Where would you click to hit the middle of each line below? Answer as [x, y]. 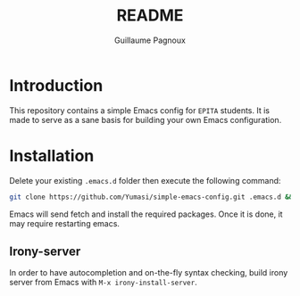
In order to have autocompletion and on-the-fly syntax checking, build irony [149, 273]
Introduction [56, 85]
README [150, 16]
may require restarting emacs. [65, 223]
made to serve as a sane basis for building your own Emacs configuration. [146, 119]
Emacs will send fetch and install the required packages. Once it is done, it [146, 214]
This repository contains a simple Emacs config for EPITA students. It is [140, 110]
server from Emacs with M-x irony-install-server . [104, 283]
